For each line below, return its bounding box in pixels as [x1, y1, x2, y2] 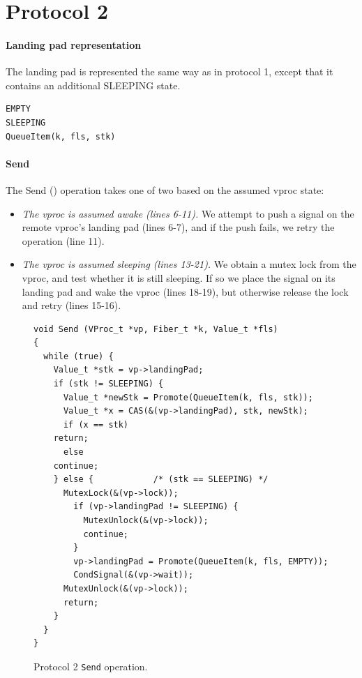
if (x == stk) [63, 419, 129, 430]
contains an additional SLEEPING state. [6, 77, 181, 92]
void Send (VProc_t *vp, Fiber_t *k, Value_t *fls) [33, 324, 278, 334]
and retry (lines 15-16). [22, 298, 121, 312]
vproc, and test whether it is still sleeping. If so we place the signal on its [22, 270, 335, 285]
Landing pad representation [6, 37, 142, 52]
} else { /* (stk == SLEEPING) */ [53, 474, 269, 485]
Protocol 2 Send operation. [33, 658, 148, 673]
